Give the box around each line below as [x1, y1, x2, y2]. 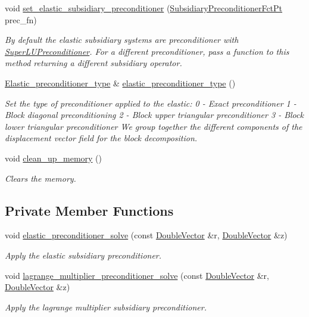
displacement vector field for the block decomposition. [5, 132, 198, 144]
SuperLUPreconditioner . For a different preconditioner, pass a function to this [5, 45, 289, 57]
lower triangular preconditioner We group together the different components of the [5, 120, 302, 132]
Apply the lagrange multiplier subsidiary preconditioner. [5, 300, 207, 313]
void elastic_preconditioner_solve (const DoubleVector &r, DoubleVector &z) [5, 229, 288, 241]
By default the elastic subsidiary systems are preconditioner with [5, 33, 239, 46]
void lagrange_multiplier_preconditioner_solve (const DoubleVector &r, [5, 269, 269, 281]
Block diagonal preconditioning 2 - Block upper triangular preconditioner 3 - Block [5, 108, 304, 121]
